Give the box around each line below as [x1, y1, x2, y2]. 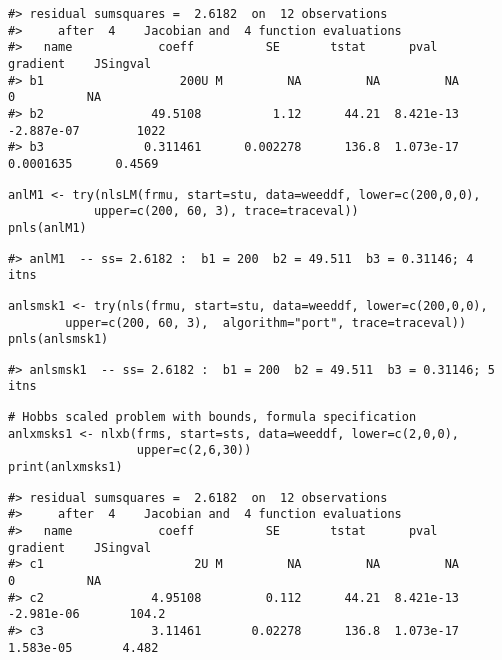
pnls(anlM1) [8, 220, 87, 235]
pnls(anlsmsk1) [8, 332, 109, 347]
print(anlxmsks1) [8, 460, 123, 475]
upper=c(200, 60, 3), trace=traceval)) [93, 204, 359, 219]
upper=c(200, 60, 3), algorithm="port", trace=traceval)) [65, 315, 467, 330]
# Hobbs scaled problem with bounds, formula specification [8, 410, 417, 425]
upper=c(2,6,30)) [136, 443, 252, 458]
